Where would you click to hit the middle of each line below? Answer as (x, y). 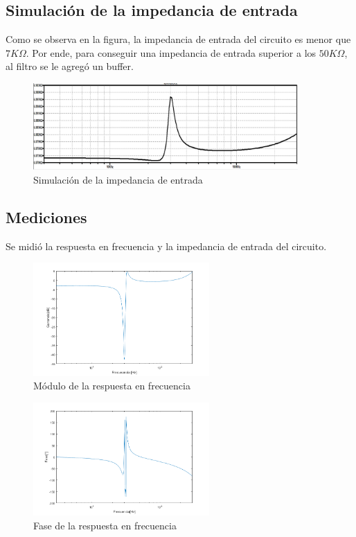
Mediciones (46, 217)
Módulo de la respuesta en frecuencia (112, 386)
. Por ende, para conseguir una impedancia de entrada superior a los (171, 52)
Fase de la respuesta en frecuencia (105, 525)
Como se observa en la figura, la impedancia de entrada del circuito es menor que (178, 39)
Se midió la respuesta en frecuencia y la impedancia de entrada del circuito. (166, 246)
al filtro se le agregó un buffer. (70, 66)
